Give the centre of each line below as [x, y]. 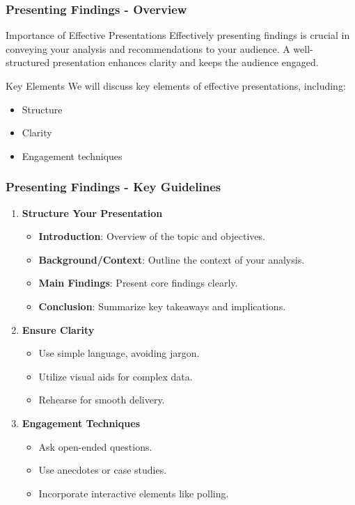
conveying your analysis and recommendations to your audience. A [148, 48]
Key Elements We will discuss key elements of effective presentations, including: [176, 86]
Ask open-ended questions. [95, 446]
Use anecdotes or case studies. [103, 470]
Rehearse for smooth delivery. [102, 400]
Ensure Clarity [58, 329]
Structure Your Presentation [92, 213]
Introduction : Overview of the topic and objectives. [152, 236]
